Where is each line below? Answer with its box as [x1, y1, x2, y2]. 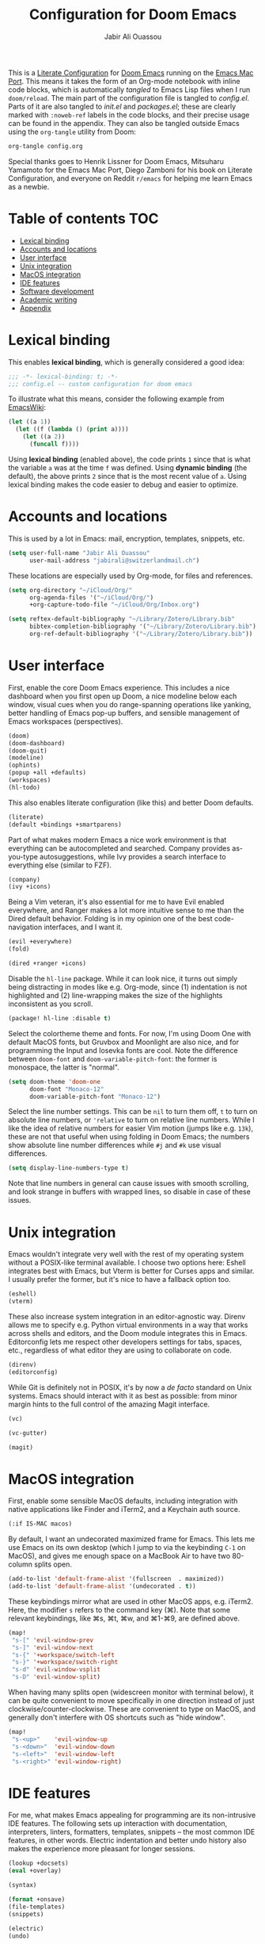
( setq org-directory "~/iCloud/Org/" [8, 586, 133, 594]
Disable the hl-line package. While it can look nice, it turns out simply [8, 974, 238, 983]
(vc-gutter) [8, 1429, 47, 1437]
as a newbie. [8, 182, 50, 191]
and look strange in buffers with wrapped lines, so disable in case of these [8, 1187, 251, 1196]
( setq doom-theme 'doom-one [8, 1077, 101, 1085]
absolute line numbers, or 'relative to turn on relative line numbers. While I [8, 1116, 255, 1125]
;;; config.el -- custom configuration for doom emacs [8, 380, 193, 388]
